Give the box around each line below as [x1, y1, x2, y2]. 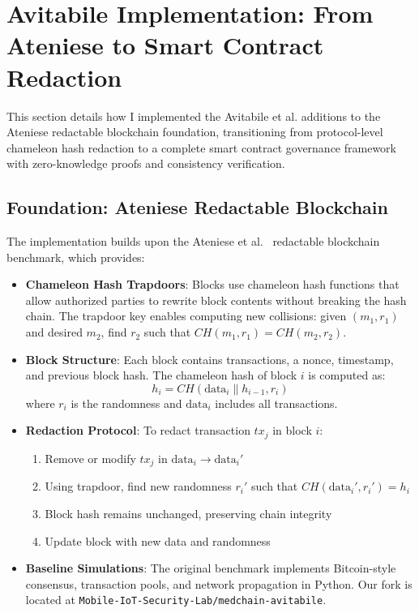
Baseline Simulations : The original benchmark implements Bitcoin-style [25, 559, 396, 577]
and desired [25, 324, 83, 341]
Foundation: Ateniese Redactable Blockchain [6, 195, 388, 220]
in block [272, 422, 312, 439]
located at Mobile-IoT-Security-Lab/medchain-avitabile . [25, 591, 327, 608]
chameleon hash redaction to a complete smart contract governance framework [6, 139, 396, 156]
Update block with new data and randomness [45, 532, 271, 549]
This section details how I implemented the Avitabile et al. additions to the [6, 107, 381, 124]
